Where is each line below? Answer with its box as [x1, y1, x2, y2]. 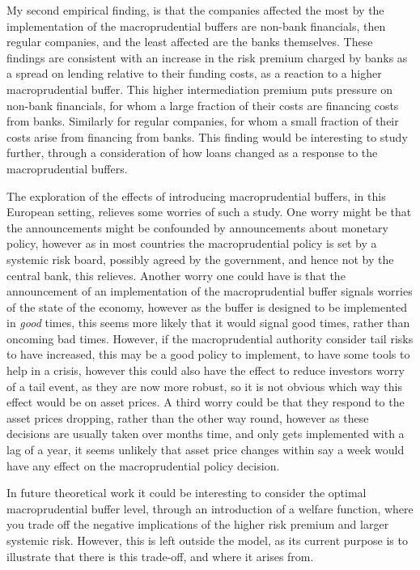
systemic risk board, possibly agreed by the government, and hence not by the [6, 250, 394, 267]
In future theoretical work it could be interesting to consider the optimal [6, 484, 367, 501]
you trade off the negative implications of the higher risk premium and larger [6, 516, 389, 533]
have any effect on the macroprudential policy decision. [6, 457, 280, 474]
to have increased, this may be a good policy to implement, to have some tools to [6, 346, 410, 363]
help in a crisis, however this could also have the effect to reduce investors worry [6, 362, 405, 379]
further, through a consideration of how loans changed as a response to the [6, 144, 378, 161]
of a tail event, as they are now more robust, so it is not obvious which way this [6, 377, 402, 394]
